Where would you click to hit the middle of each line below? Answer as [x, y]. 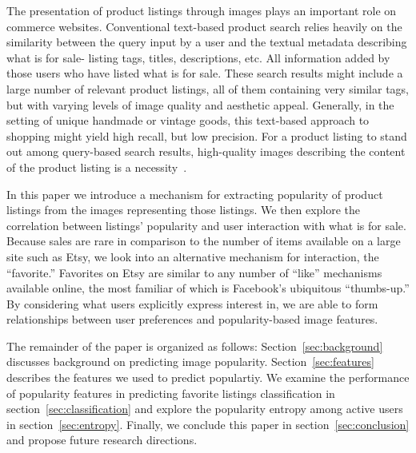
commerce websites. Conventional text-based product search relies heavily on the [204, 26]
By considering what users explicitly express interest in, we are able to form [192, 303]
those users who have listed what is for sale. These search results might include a [205, 73]
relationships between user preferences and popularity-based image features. [192, 319]
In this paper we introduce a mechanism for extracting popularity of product [195, 194]
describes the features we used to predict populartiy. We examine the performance [208, 377]
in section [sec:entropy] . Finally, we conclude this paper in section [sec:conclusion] [208, 424]
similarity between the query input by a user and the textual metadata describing [207, 42]
